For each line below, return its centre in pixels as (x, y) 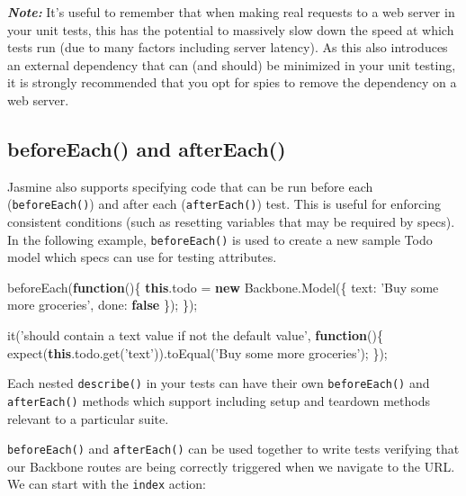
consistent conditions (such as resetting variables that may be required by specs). (231, 222)
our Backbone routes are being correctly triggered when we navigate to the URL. (231, 466)
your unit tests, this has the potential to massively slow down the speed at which (231, 29)
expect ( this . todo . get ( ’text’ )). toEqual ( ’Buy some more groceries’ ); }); (197, 352)
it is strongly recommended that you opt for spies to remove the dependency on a (232, 82)
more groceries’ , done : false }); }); (103, 305)
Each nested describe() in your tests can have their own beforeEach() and (219, 383)
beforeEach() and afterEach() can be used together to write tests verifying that (233, 449)
